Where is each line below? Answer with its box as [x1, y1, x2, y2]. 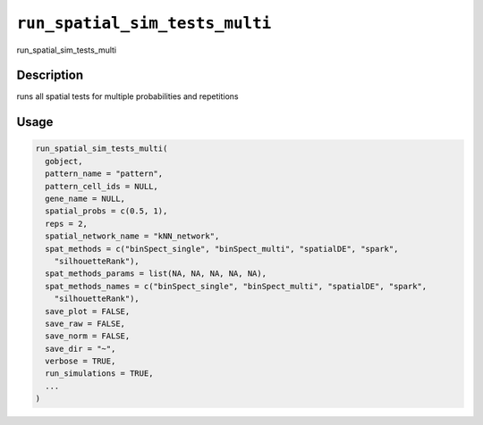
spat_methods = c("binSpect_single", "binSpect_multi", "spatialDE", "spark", [45, 244, 399, 254]
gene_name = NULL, [45, 194, 125, 204]
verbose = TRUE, [45, 356, 116, 366]
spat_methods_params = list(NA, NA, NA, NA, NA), [45, 269, 267, 279]
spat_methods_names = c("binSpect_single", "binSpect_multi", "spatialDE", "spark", [45, 281, 428, 291]
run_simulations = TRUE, [45, 369, 154, 379]
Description [16, 68, 84, 83]
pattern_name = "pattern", [45, 169, 164, 179]
